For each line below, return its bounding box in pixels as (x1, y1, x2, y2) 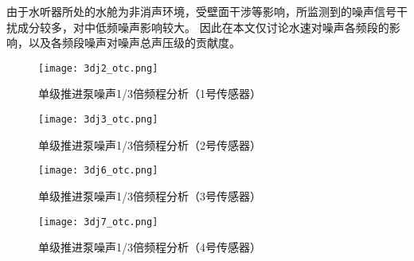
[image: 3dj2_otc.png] (38, 62, 158, 74)
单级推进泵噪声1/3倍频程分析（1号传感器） (38, 85, 261, 102)
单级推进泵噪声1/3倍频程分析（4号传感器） (38, 239, 261, 255)
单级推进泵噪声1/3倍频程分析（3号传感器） (38, 187, 261, 204)
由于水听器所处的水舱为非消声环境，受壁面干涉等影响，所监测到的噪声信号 (6, 3, 396, 19)
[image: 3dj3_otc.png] (38, 114, 158, 126)
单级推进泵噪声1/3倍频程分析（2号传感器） (38, 136, 261, 153)
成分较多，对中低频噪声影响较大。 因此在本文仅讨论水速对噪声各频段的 (17, 18, 389, 35)
